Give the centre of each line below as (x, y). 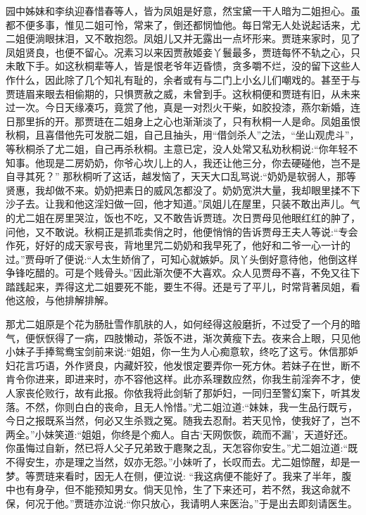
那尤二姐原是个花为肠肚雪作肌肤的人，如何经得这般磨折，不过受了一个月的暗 (183, 324)
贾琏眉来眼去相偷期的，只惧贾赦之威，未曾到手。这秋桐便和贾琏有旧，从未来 (183, 93)
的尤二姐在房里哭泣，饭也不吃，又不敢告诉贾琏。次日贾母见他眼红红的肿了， (183, 217)
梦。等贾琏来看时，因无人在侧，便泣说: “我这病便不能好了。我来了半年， (174, 475)
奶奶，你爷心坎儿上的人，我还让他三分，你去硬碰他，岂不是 (222, 162)
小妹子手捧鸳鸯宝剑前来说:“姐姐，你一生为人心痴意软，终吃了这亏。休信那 (177, 351)
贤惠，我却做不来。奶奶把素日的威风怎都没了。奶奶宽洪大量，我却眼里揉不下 (183, 190)
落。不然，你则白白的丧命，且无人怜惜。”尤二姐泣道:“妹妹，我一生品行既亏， (182, 406)
